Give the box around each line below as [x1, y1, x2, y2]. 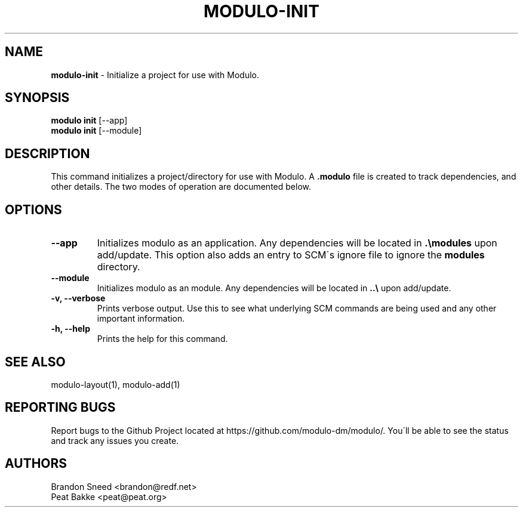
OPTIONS [5, 202, 62, 217]
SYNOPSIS [5, 90, 70, 106]
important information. [97, 313, 185, 324]
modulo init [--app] [51, 115, 128, 126]
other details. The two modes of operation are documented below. [51, 181, 311, 192]
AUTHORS [5, 456, 67, 471]
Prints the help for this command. [97, 334, 228, 344]
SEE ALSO [5, 354, 66, 369]
